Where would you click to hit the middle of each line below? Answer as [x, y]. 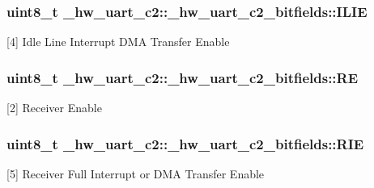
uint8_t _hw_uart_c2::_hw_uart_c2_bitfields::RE [183, 77]
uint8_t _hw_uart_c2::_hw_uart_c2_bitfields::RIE [185, 143]
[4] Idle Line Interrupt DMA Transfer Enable [118, 42]
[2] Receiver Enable [54, 108]
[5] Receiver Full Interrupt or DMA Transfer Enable [136, 173]
